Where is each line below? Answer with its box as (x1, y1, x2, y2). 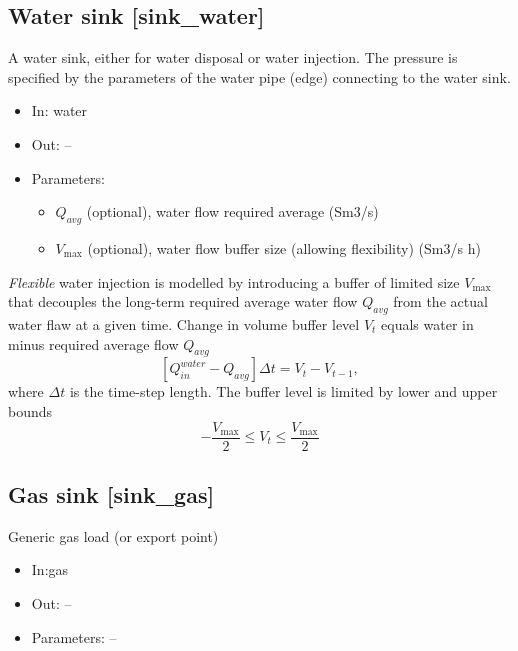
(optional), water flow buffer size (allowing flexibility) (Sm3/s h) (87, 237, 481, 258)
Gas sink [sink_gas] (8, 478, 215, 509)
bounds (8, 400, 53, 421)
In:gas (31, 559, 69, 580)
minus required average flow (8, 333, 179, 354)
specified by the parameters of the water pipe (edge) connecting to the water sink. (8, 66, 511, 87)
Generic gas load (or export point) (8, 525, 219, 546)
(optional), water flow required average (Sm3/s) (86, 201, 379, 222)
